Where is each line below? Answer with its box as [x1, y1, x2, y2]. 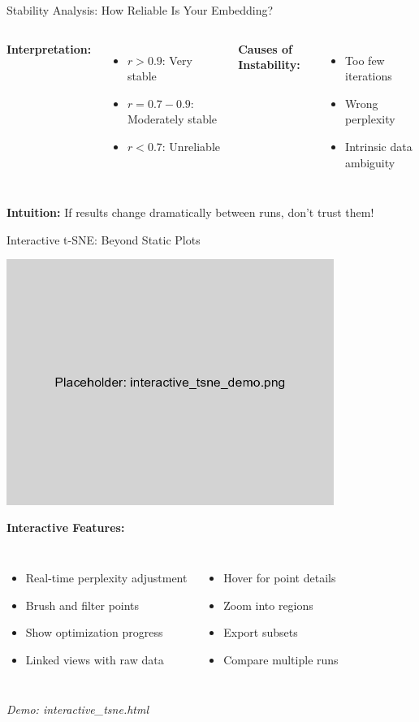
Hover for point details [223, 569, 336, 586]
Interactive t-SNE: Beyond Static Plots [6, 231, 201, 248]
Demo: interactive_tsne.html [6, 701, 149, 718]
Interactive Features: [6, 519, 125, 536]
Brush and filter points [25, 596, 140, 613]
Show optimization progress [25, 624, 163, 641]
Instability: [238, 56, 300, 73]
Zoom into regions [223, 596, 313, 613]
